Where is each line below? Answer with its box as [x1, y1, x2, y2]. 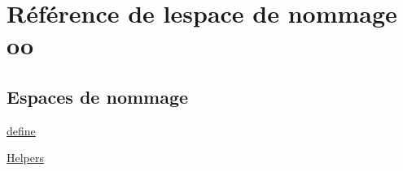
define [7, 122, 36, 139]
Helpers [7, 149, 45, 166]
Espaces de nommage [7, 83, 189, 109]
